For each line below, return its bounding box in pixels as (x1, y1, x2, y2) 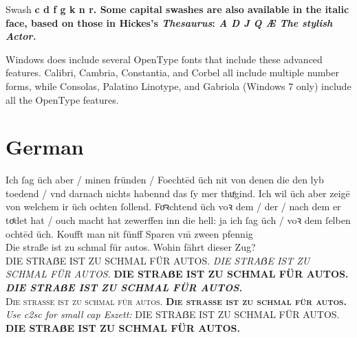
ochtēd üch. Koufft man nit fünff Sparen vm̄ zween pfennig (6, 226, 253, 240)
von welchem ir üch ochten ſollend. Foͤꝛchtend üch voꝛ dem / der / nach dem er (6, 199, 341, 214)
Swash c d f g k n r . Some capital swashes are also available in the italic (6, 2, 349, 16)
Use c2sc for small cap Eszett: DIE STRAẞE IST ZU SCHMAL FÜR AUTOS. (6, 307, 340, 322)
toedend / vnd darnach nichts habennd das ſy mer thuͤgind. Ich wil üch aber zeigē (6, 185, 350, 200)
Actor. (6, 29, 36, 43)
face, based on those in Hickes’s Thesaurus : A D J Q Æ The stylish (6, 15, 333, 30)
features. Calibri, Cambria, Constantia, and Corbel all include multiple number (6, 65, 339, 80)
